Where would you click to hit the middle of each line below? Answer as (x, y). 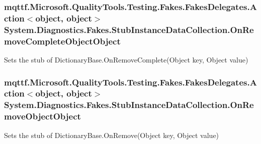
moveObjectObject (42, 116)
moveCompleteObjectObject (62, 41)
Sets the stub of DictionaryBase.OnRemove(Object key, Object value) (112, 135)
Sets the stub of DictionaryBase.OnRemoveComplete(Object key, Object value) (126, 59)
